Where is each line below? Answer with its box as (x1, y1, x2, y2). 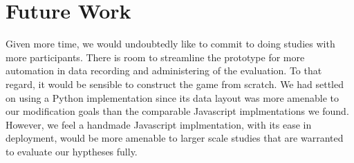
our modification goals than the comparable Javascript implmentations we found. (6, 104, 349, 118)
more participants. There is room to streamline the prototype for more (6, 50, 305, 64)
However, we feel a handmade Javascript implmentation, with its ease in (6, 117, 312, 131)
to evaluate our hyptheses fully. (6, 144, 138, 158)
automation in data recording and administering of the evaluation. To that (6, 63, 322, 78)
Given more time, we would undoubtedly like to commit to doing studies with (6, 36, 335, 51)
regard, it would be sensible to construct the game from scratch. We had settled (6, 76, 344, 91)
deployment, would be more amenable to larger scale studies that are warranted (6, 131, 344, 145)
